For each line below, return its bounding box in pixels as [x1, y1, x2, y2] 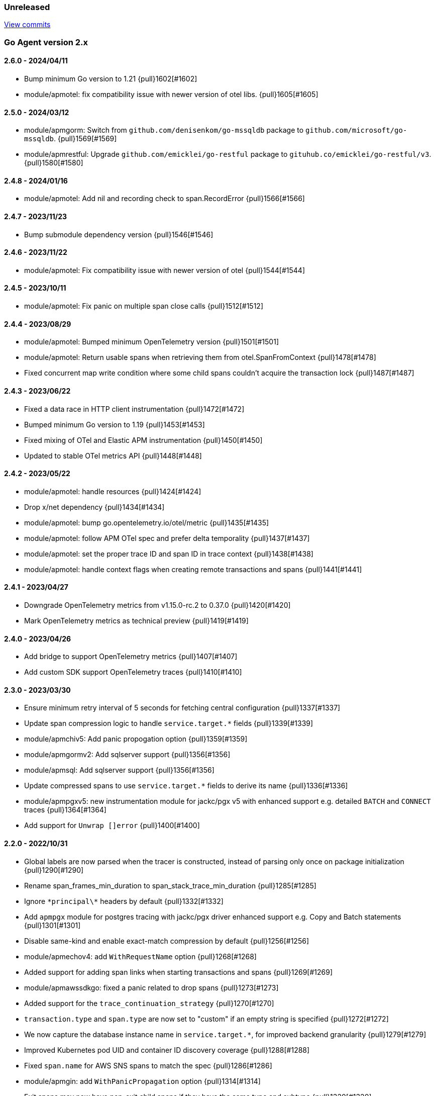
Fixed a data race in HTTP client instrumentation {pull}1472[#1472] [24, 404, 245, 413]
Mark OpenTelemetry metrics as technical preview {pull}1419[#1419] [24, 616, 249, 625]
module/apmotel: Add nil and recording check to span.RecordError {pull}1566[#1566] [24, 194, 305, 203]
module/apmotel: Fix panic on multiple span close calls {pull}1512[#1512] [24, 302, 263, 311]
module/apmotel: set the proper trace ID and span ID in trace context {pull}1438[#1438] [24, 549, 313, 558]
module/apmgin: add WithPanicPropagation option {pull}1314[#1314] [24, 1076, 261, 1085]
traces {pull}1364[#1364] [24, 805, 106, 814]
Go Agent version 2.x [4, 37, 88, 47]
